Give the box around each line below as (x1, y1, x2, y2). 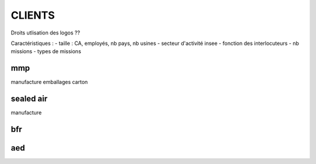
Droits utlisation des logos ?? (11, 29, 80, 36)
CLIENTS (11, 9, 55, 22)
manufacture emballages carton (11, 79, 88, 86)
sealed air (11, 94, 48, 104)
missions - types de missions (11, 48, 81, 55)
